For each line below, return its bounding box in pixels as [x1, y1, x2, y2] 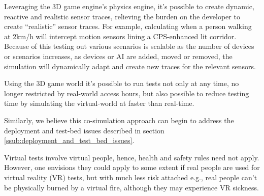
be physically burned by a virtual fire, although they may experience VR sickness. [4, 182, 259, 192]
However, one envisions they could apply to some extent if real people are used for [4, 162, 260, 173]
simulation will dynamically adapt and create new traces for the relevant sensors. [4, 61, 256, 71]
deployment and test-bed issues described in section [4, 125, 164, 135]
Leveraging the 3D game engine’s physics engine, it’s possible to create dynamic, [4, 1, 254, 11]
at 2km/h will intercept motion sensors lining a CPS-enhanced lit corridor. [4, 31, 237, 41]
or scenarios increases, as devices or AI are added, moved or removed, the [4, 50, 233, 61]
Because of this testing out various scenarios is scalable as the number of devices [4, 41, 254, 51]
